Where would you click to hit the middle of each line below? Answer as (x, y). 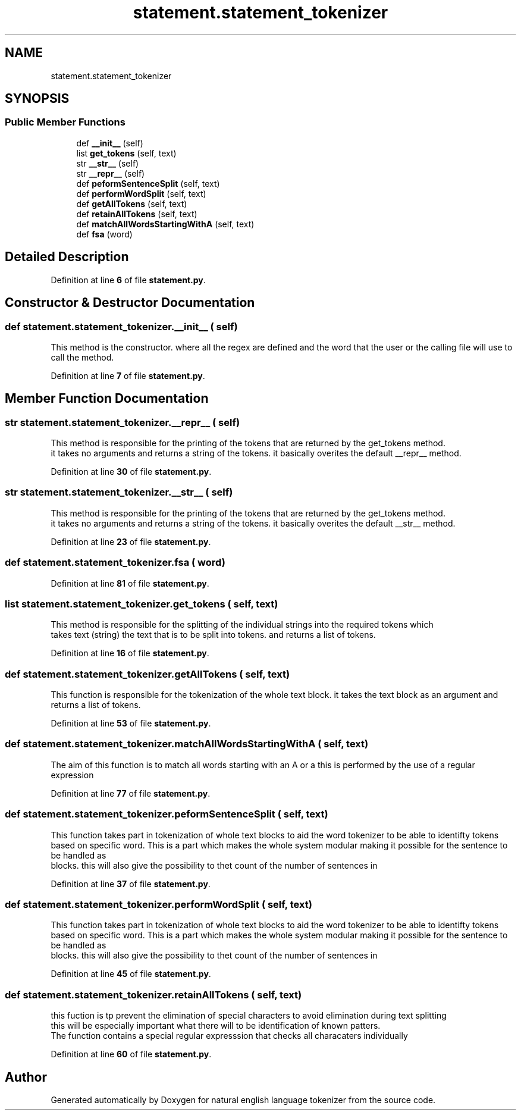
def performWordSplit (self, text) (141, 193)
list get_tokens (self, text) (126, 153)
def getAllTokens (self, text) (132, 203)
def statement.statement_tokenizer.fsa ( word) (115, 563)
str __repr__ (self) (111, 173)
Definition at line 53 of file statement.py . (131, 724)
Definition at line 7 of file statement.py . (128, 375)
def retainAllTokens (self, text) (137, 214)
